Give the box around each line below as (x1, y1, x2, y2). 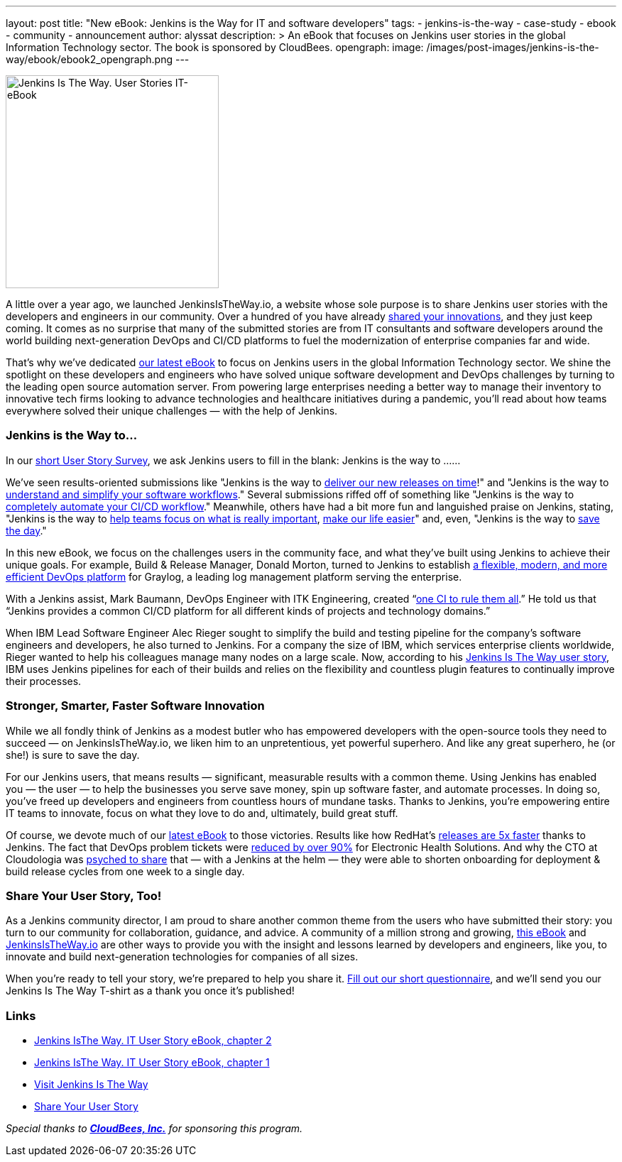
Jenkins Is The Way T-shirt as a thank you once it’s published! (6, 985, 295, 997)
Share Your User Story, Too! (6, 888, 162, 903)
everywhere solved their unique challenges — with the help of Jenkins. (6, 405, 338, 417)
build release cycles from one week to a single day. (6, 865, 245, 877)
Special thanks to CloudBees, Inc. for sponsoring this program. (6, 1122, 303, 1134)
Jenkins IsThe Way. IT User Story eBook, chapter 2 (34, 1034, 272, 1046)
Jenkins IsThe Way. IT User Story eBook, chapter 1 (34, 1056, 270, 1068)
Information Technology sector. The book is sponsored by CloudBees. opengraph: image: (6, 41, 424, 53)
